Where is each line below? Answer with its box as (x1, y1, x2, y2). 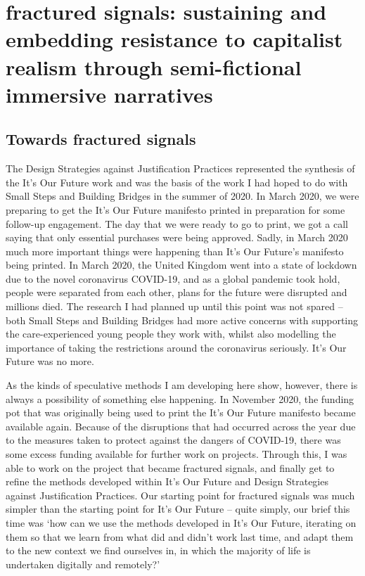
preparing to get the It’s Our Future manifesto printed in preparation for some (6, 202, 345, 217)
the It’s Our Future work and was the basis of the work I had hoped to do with (6, 174, 348, 189)
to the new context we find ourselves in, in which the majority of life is (6, 543, 311, 558)
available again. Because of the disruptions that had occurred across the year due (6, 418, 356, 433)
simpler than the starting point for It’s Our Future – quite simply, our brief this (6, 501, 350, 516)
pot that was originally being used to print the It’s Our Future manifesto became (6, 405, 356, 420)
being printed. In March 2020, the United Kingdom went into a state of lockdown (6, 257, 357, 272)
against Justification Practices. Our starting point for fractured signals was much (6, 487, 355, 502)
